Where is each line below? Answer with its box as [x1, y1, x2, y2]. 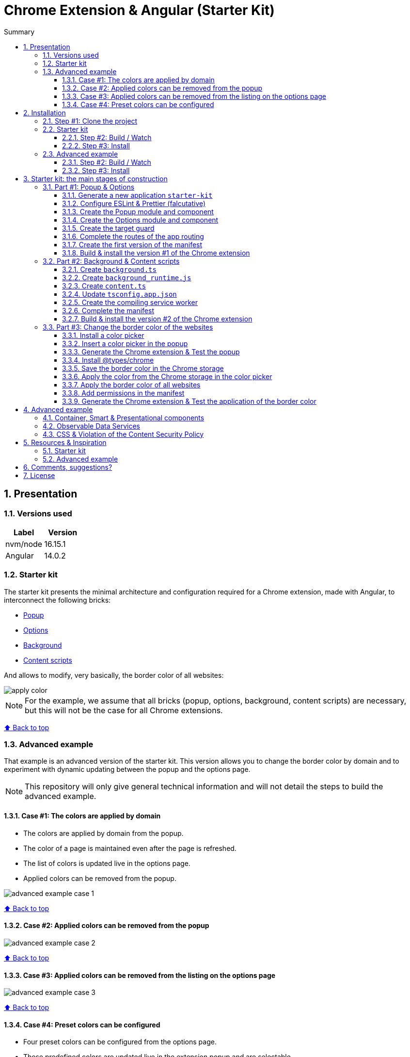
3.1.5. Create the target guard [62, 224, 155, 232]
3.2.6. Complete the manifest [62, 306, 154, 315]
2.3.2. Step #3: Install [62, 166, 130, 175]
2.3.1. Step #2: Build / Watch [62, 158, 151, 166]
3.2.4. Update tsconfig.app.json [62, 289, 177, 298]
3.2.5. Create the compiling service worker [62, 298, 198, 306]
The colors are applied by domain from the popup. [23, 829, 184, 837]
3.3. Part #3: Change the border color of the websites [43, 322, 213, 331]
